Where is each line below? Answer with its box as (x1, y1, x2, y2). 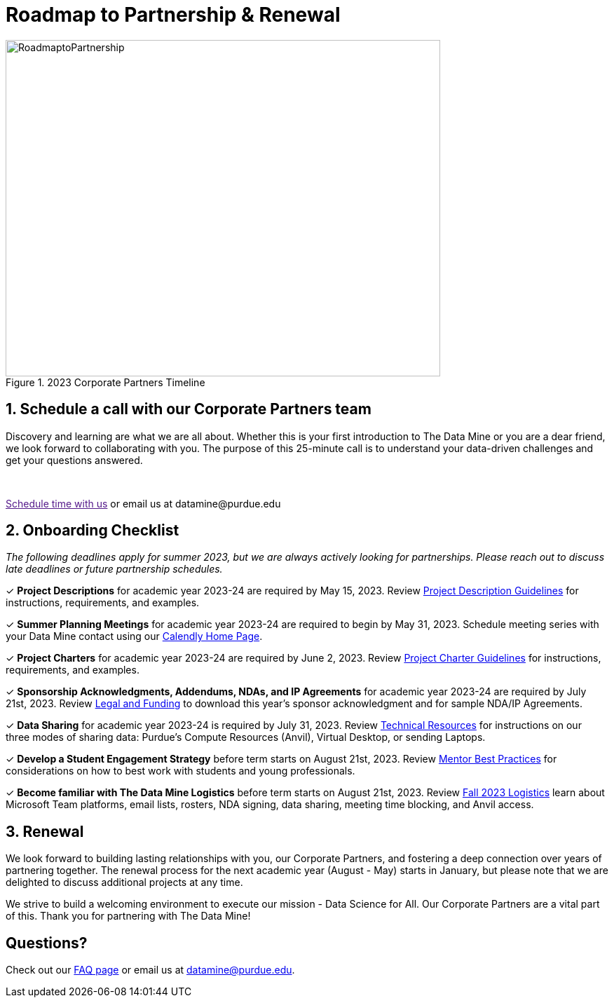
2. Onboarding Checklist (6, 521, 179, 540)
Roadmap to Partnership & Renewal (6, 3, 341, 27)
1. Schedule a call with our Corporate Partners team (6, 400, 371, 418)
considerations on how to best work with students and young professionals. (6, 765, 355, 777)
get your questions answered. (6, 453, 143, 466)
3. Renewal (6, 822, 84, 840)
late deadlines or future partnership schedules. (6, 563, 223, 575)
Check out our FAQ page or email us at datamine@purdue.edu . (6, 964, 295, 976)
